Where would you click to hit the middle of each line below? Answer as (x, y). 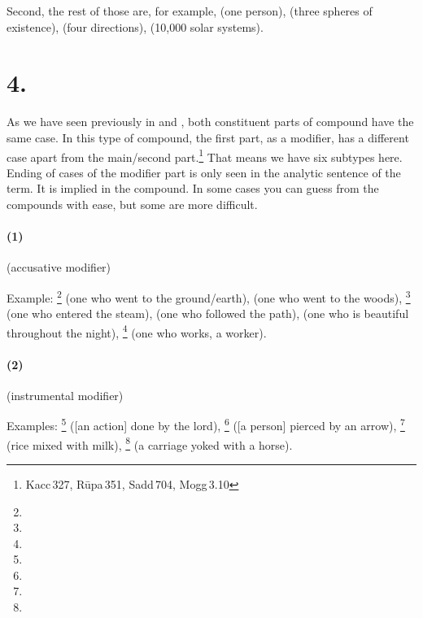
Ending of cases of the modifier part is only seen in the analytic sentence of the (204, 172)
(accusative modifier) (59, 267)
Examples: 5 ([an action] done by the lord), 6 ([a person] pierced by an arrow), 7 (206, 424)
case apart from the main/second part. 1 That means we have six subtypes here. (205, 155)
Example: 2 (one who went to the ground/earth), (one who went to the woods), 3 (209, 296)
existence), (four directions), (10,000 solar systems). (135, 26)
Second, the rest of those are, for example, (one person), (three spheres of (190, 11)
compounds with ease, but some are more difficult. (132, 204)
